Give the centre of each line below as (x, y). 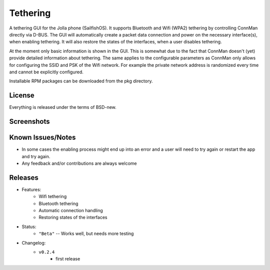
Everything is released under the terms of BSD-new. (63, 107)
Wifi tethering (53, 197)
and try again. (36, 156)
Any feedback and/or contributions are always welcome (79, 163)
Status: (29, 227)
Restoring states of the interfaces (73, 218)
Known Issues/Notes (42, 137)
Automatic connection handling (71, 210)
